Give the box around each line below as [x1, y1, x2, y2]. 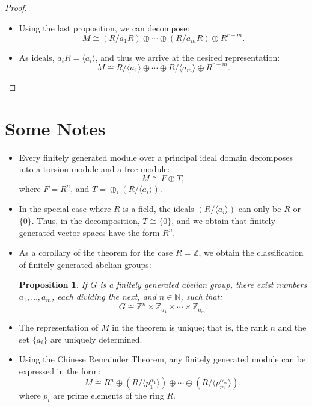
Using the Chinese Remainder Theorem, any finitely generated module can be [19, 353, 306, 365]
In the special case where [19, 202, 111, 215]
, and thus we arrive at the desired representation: [95, 51, 280, 63]
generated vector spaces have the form [19, 226, 160, 238]
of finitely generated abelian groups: [19, 258, 151, 270]
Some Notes [5, 116, 106, 140]
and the [278, 321, 307, 333]
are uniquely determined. [50, 332, 142, 345]
